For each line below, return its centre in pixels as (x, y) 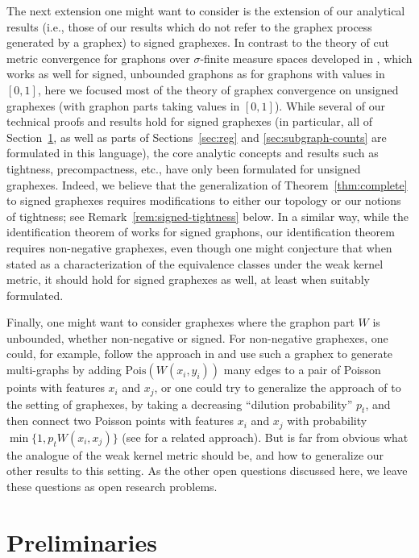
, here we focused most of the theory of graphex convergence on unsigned (218, 89)
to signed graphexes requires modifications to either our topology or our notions (204, 200)
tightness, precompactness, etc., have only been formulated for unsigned (184, 168)
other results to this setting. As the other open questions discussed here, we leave (207, 471)
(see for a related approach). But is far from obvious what (265, 437)
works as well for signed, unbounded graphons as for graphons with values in (196, 74)
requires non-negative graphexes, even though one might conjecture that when (199, 247)
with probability (327, 421)
